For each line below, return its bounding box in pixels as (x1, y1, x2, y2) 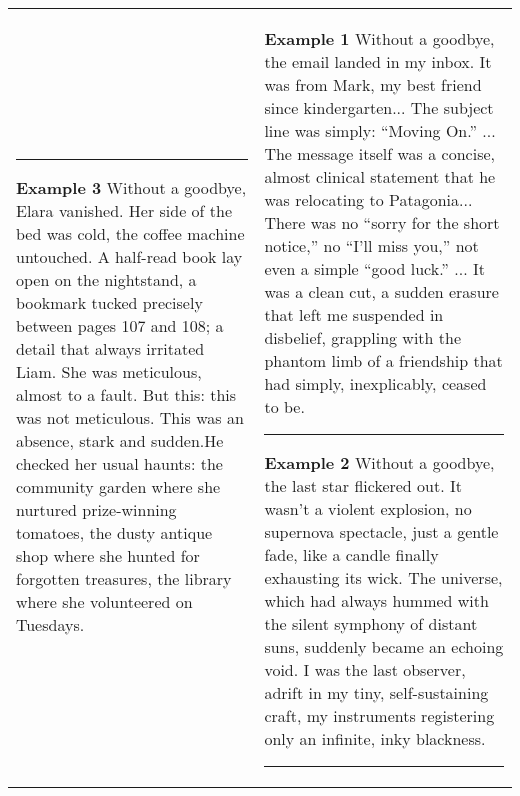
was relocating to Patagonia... (264, 188, 473, 211)
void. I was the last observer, (264, 658, 466, 681)
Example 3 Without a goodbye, (16, 175, 247, 199)
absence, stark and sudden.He (16, 428, 224, 452)
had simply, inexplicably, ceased (264, 372, 487, 395)
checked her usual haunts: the (16, 451, 223, 475)
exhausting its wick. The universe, (264, 566, 503, 589)
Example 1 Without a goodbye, (264, 27, 495, 50)
